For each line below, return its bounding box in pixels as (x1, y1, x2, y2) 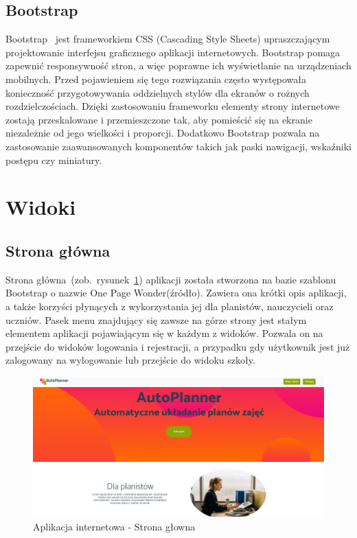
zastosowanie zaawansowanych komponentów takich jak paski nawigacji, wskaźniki (5, 139, 352, 153)
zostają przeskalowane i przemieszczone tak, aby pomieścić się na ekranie (5, 112, 312, 126)
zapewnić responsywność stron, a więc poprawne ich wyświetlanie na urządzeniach (5, 58, 352, 73)
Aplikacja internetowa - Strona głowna (33, 519, 196, 533)
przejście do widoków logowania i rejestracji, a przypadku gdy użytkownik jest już (5, 339, 350, 353)
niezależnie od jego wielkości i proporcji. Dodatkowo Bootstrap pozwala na (5, 126, 320, 140)
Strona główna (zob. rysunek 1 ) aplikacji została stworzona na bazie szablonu (5, 272, 336, 286)
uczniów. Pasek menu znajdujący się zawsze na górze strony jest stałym (5, 312, 307, 327)
